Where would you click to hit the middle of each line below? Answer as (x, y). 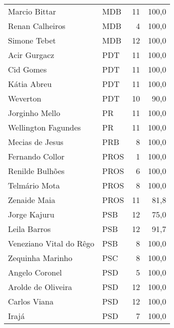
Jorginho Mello (34, 113)
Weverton (25, 98)
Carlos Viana (31, 301)
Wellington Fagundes (45, 127)
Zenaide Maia (32, 200)
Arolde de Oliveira (40, 287)
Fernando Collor (36, 156)
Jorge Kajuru (31, 214)
